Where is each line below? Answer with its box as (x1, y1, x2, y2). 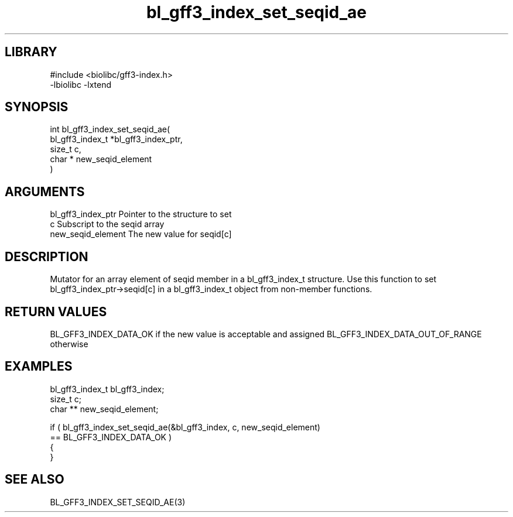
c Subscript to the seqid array (50, 219, 165, 230)
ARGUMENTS (5, 184, 85, 199)
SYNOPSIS (5, 100, 69, 115)
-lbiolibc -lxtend (50, 79, 112, 90)
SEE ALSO (5, 472, 64, 487)
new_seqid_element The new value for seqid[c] (50, 229, 232, 239)
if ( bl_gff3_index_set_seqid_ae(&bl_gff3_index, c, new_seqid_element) (50, 422, 320, 432)
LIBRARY (5, 44, 57, 60)
